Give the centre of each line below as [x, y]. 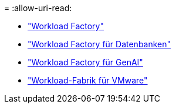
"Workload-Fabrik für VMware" [88, 80]
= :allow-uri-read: [38, 8]
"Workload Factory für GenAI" [85, 62]
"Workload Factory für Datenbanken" [99, 44]
